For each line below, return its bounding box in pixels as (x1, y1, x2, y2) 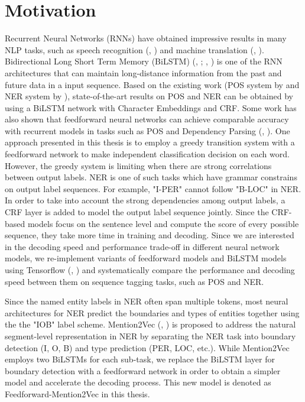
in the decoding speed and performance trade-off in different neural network (5, 240, 280, 252)
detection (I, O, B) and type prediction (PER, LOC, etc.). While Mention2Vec (5, 341, 290, 354)
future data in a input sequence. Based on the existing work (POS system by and (5, 78, 300, 90)
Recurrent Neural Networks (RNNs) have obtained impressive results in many (5, 32, 287, 44)
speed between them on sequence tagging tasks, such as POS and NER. (5, 275, 264, 287)
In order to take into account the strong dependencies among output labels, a (5, 194, 285, 206)
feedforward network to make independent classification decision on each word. (5, 148, 290, 160)
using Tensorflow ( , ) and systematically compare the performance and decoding (5, 264, 295, 275)
